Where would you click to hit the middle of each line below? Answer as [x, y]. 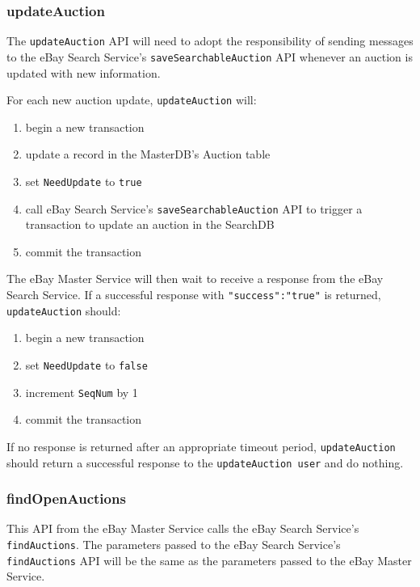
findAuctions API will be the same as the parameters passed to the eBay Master [209, 560]
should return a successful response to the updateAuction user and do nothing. [205, 462]
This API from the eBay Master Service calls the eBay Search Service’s [183, 528]
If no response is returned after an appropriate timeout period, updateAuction [201, 446]
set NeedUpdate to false [86, 364]
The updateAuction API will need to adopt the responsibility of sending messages [210, 41]
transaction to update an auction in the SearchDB [150, 224]
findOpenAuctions [66, 498]
